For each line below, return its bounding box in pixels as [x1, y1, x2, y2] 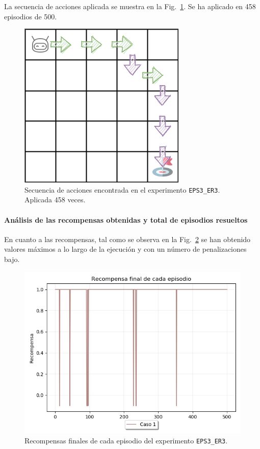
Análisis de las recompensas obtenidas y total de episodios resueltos [4, 214, 248, 225]
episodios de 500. [4, 11, 57, 21]
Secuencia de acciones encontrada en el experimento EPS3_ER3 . [24, 184, 220, 195]
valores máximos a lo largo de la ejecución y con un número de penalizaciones [4, 244, 247, 254]
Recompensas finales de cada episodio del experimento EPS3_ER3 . [24, 435, 228, 446]
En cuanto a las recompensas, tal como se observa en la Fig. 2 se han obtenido [4, 233, 251, 244]
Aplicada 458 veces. [24, 194, 86, 205]
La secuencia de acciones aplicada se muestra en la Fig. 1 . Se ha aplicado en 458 [4, 1, 256, 11]
